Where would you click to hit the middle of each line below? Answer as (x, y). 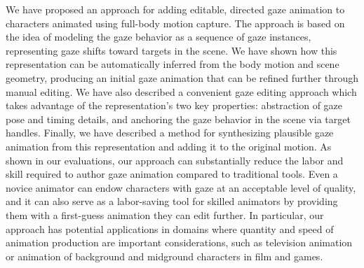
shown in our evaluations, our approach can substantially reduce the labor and (175, 160)
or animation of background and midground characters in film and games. (164, 256)
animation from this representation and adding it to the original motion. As (169, 146)
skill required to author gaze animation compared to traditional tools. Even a (172, 174)
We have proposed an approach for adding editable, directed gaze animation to (175, 9)
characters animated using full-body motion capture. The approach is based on (175, 23)
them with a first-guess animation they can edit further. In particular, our (165, 214)
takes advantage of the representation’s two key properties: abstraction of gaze (174, 105)
